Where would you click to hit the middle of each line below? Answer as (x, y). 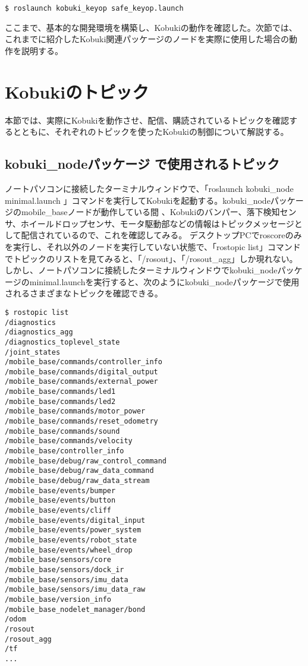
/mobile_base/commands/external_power (81, 382)
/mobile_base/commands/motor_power (75, 411)
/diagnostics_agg (39, 332)
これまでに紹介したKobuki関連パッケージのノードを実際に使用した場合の (147, 39)
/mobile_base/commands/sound (62, 431)
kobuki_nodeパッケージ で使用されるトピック (142, 164)
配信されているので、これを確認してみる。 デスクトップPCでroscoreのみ (161, 235)
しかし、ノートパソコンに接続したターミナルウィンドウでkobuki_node (141, 270)
